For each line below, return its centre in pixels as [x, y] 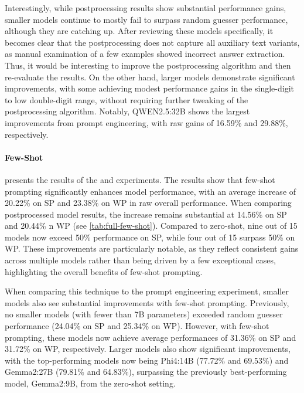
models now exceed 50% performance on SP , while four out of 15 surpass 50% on [150, 237]
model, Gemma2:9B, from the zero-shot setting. [90, 383]
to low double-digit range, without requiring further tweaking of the [127, 99]
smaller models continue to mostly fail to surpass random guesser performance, [146, 19]
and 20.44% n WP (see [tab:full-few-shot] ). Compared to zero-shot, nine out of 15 [151, 226]
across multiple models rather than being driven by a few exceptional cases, [140, 260]
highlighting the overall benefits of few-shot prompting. [104, 271]
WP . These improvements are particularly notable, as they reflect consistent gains [152, 248]
